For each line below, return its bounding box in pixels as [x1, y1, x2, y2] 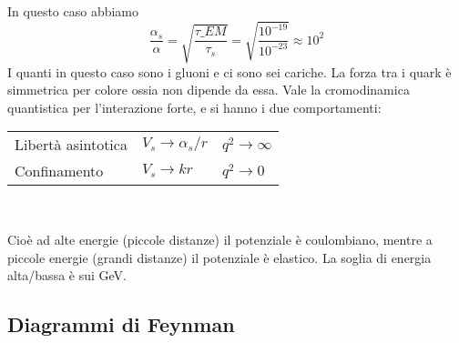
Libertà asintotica [15, 134, 127, 156]
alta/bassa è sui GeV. [7, 266, 127, 285]
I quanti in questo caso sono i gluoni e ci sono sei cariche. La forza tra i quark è [7, 62, 452, 81]
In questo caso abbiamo [7, 2, 139, 20]
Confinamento [15, 160, 104, 182]
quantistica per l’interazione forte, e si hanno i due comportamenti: [7, 97, 382, 116]
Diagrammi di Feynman [7, 310, 235, 338]
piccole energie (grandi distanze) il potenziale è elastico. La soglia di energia [7, 247, 432, 267]
